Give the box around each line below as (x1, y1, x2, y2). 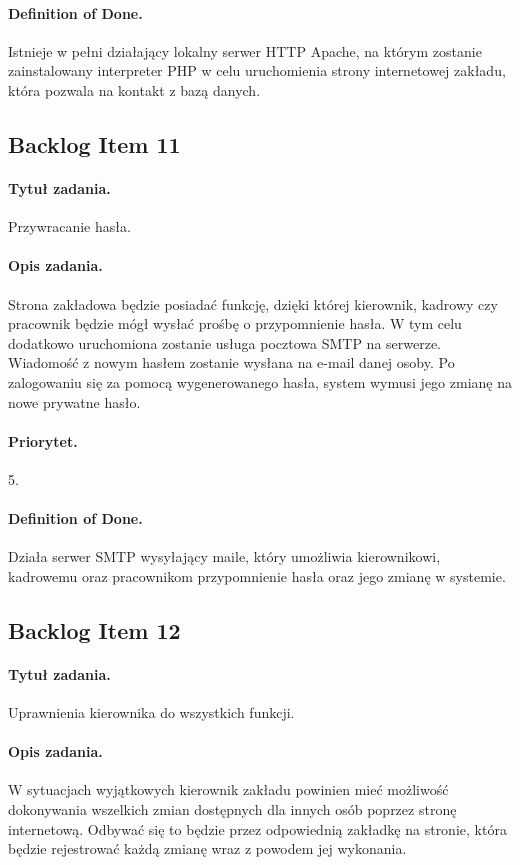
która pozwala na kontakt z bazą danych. (8, 79, 261, 100)
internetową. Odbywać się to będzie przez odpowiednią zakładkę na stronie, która (8, 818, 507, 839)
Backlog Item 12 (8, 614, 181, 645)
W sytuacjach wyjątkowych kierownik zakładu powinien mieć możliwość (8, 779, 449, 800)
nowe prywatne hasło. (8, 391, 141, 412)
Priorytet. (8, 430, 78, 451)
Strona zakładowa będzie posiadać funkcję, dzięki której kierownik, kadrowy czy (8, 293, 498, 314)
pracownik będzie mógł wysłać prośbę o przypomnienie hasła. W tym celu (8, 313, 462, 334)
